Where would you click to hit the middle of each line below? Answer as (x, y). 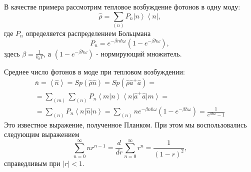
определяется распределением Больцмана (88, 33)
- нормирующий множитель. (139, 53)
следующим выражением (42, 134)
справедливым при (32, 163)
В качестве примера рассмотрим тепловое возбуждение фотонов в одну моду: (122, 6)
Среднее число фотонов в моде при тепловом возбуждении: (94, 71)
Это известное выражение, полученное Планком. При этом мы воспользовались (125, 124)
